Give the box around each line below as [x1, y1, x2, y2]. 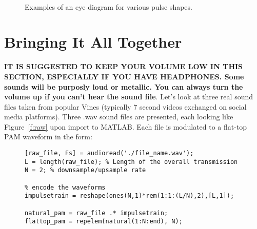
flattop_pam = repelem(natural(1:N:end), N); [25, 218, 183, 225]
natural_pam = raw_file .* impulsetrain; [25, 209, 168, 217]
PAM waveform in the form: [4, 131, 92, 142]
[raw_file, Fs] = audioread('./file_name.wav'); [25, 150, 194, 157]
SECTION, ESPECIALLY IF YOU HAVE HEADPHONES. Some [4, 71, 244, 81]
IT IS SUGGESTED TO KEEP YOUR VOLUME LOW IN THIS [4, 61, 243, 72]
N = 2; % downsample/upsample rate [25, 166, 146, 174]
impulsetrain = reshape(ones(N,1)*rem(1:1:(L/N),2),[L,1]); [25, 192, 234, 200]
